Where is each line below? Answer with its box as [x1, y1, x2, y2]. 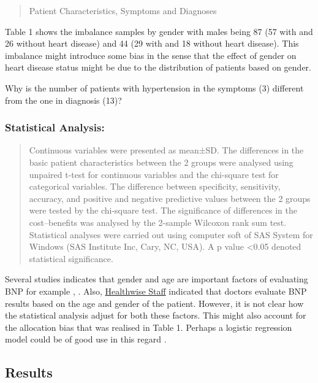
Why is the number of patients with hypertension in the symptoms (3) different [5, 81, 304, 94]
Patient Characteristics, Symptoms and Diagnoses [29, 4, 217, 17]
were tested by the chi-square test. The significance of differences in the [29, 204, 297, 217]
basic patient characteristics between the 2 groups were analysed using [29, 155, 293, 168]
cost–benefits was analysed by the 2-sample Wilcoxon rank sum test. [29, 215, 287, 228]
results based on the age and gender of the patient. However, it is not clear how [5, 296, 304, 309]
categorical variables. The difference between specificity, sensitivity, [29, 180, 281, 193]
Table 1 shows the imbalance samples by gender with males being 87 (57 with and [5, 25, 313, 37]
